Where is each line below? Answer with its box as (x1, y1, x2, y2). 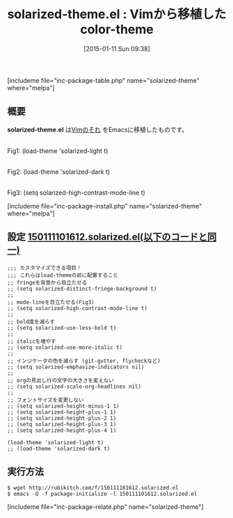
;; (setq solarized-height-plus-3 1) (7, 421, 117, 428)
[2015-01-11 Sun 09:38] (83, 44, 151, 53)
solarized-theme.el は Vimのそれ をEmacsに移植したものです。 (7, 125, 188, 133)
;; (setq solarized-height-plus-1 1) (7, 408, 117, 416)
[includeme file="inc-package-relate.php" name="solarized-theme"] (7, 503, 204, 511)
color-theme (79, 22, 154, 38)
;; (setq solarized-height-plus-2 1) (7, 414, 117, 421)
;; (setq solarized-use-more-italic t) (7, 343, 123, 351)
